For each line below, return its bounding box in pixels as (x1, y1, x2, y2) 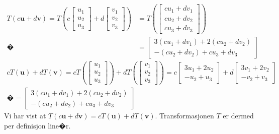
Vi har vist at (4, 110, 46, 121)
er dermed (223, 110, 254, 121)
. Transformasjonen (155, 110, 214, 121)
